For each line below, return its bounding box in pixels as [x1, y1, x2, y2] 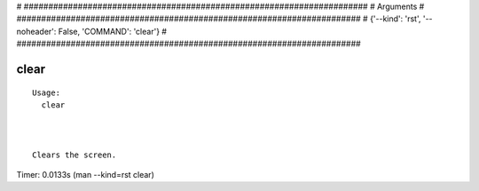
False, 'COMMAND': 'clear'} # [58, 26, 168, 36]
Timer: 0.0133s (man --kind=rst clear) [16, 169, 155, 179]
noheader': [16, 26, 57, 36]
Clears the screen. [32, 149, 117, 160]
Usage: [32, 87, 61, 98]
